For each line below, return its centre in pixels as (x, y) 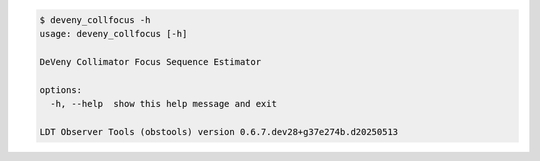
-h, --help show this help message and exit (163, 103)
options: (61, 89)
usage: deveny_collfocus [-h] (113, 33)
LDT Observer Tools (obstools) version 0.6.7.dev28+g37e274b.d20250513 (219, 131)
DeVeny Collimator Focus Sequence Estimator (150, 61)
